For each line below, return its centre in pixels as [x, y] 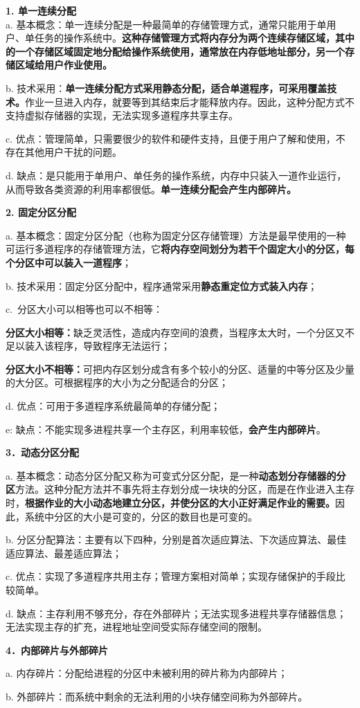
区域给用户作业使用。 [63, 65]
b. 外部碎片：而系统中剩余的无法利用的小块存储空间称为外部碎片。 [157, 696]
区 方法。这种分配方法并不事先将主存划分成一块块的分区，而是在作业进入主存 [180, 489]
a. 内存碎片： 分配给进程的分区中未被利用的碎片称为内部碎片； [147, 673]
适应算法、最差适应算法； [64, 553]
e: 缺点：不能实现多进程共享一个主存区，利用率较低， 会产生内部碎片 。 [166, 429]
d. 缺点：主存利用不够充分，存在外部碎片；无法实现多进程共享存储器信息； [176, 613]
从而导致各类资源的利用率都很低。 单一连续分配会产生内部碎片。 [151, 189]
